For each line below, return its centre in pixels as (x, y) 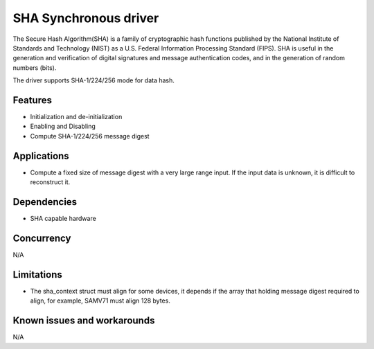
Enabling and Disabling (63, 126)
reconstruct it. (50, 182)
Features (32, 100)
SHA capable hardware (63, 218)
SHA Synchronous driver (86, 18)
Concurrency (42, 238)
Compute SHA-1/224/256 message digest (90, 136)
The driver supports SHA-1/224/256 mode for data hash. (93, 80)
